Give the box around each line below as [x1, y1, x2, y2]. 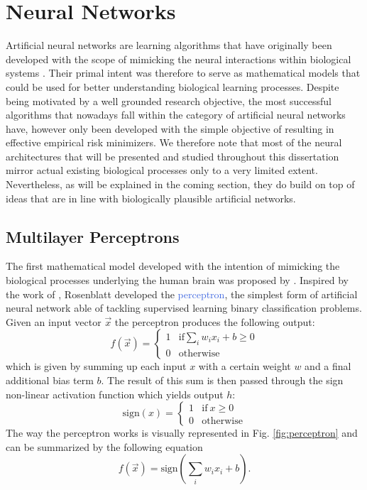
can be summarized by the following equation [6, 439, 203, 454]
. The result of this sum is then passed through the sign [101, 373, 344, 388]
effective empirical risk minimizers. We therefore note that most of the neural [6, 135, 342, 150]
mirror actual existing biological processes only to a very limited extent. [6, 163, 318, 178]
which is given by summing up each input [6, 359, 187, 374]
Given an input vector [6, 314, 102, 329]
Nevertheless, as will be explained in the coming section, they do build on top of [6, 177, 355, 192]
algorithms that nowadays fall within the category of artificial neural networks [6, 107, 346, 122]
